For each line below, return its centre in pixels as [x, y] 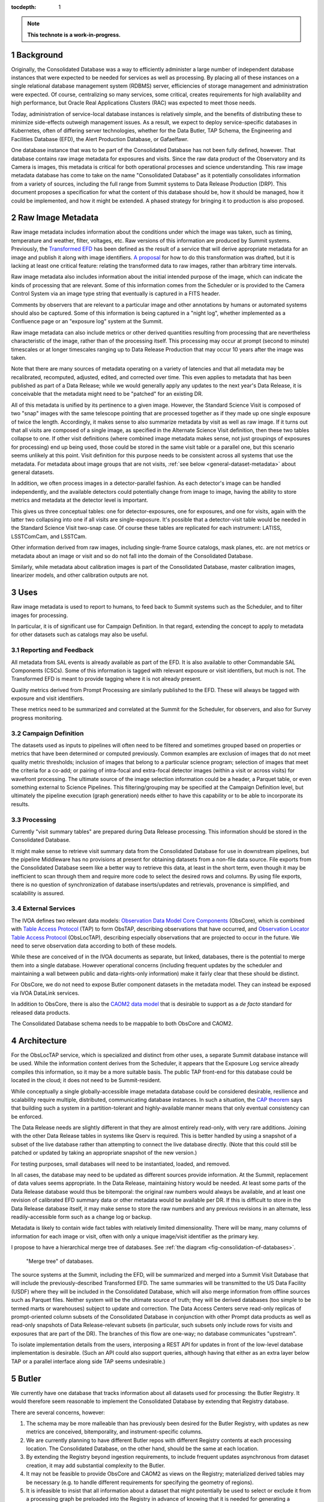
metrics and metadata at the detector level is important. [79, 500]
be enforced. [27, 1116]
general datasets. [33, 472]
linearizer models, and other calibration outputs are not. [80, 575]
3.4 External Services [43, 908]
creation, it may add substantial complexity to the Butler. [95, 1465]
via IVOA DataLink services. [45, 993]
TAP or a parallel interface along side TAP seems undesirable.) [88, 1361]
